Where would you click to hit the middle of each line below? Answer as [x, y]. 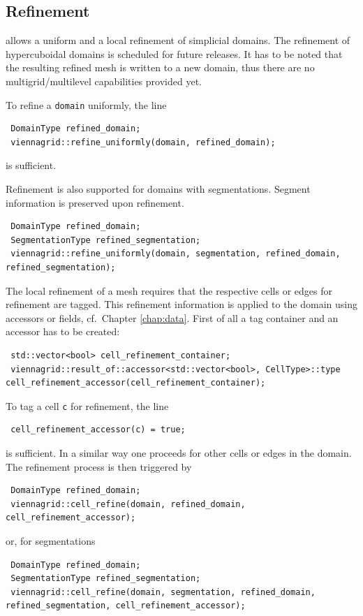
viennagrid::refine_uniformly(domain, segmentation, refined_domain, [176, 254]
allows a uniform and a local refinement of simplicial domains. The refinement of [178, 40]
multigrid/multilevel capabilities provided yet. [104, 81]
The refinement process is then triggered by [99, 466]
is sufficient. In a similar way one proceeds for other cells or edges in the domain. [179, 452]
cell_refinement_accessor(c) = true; [98, 430]
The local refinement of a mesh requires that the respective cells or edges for [169, 290]
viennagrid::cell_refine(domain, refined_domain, [128, 504]
